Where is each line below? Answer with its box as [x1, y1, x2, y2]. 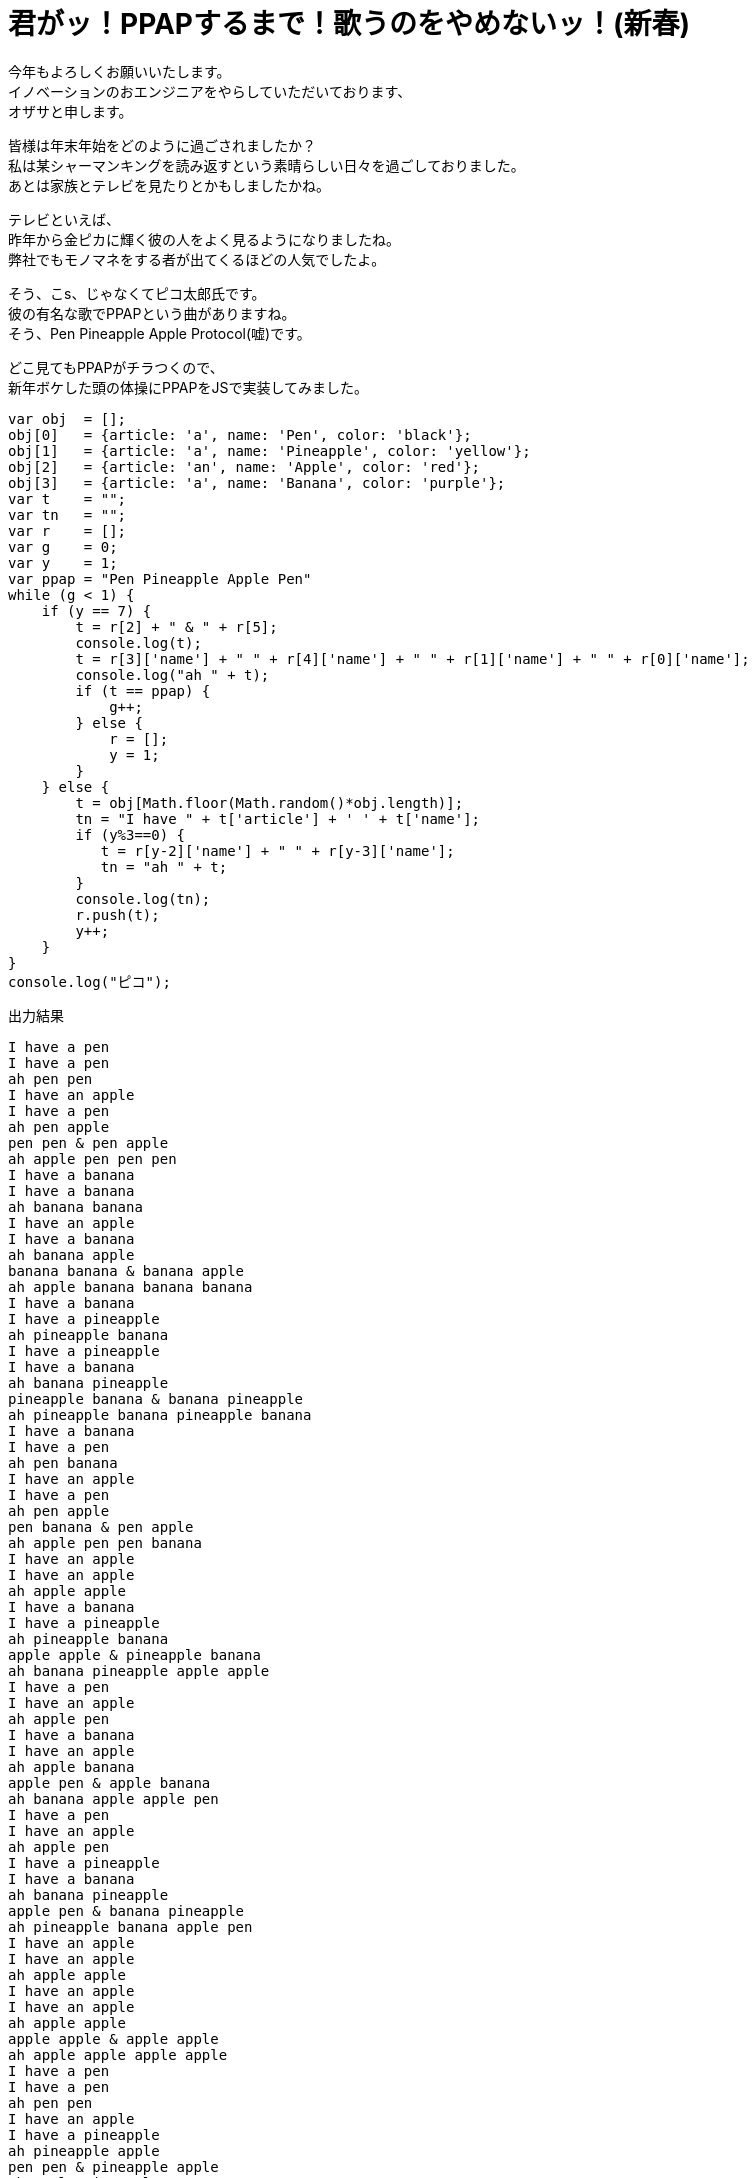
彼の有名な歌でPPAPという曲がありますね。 [8, 304, 296, 322]
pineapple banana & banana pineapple [8, 1390, 304, 1407]
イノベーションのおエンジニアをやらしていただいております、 [8, 82, 412, 100]
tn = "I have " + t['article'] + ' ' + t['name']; [75, 810, 481, 827]
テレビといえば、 [8, 210, 120, 228]
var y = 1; [8, 554, 118, 571]
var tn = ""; [8, 506, 127, 523]
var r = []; [8, 522, 127, 539]
